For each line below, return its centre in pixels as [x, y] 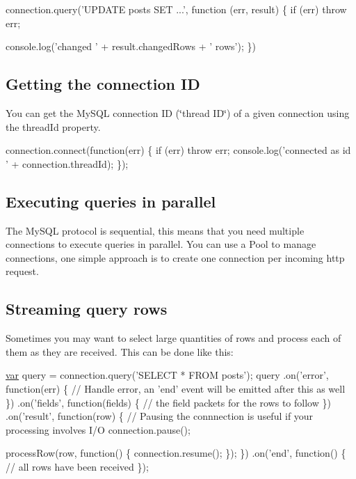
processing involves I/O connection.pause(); [98, 429]
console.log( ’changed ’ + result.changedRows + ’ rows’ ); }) [131, 46]
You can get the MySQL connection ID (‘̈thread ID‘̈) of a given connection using [178, 112]
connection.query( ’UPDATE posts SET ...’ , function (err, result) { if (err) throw [176, 9]
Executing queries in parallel [111, 201]
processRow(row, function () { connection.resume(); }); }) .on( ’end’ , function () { [176, 453]
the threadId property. [53, 126]
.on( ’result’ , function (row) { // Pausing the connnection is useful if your [160, 416]
